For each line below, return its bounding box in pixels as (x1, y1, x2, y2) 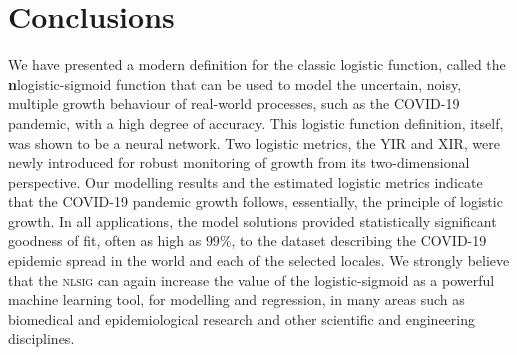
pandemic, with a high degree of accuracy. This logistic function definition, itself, (8, 112, 504, 133)
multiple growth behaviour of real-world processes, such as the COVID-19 (8, 93, 460, 114)
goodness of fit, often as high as (8, 230, 202, 251)
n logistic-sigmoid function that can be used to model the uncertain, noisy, (8, 73, 462, 94)
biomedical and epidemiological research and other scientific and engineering (8, 308, 475, 329)
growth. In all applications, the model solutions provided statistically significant (8, 210, 497, 231)
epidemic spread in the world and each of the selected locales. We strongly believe (8, 250, 510, 271)
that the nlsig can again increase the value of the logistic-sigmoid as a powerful (8, 269, 495, 290)
